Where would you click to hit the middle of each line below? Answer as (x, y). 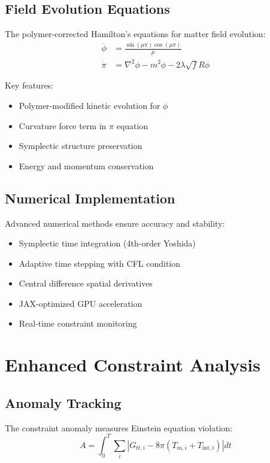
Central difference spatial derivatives (86, 283)
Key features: (29, 85)
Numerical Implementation (90, 198)
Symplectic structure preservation (81, 146)
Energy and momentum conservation (86, 165)
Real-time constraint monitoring (78, 323)
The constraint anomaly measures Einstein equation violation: (119, 427)
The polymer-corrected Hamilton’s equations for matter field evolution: (135, 34)
